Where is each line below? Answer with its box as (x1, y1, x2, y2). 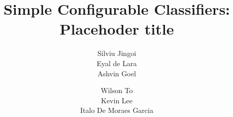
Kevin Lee (101, 95, 133, 105)
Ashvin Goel (97, 68, 136, 78)
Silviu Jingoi (97, 48, 137, 58)
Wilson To (101, 85, 133, 96)
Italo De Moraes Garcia (80, 105, 153, 115)
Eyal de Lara (96, 57, 137, 68)
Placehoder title (59, 18, 174, 39)
